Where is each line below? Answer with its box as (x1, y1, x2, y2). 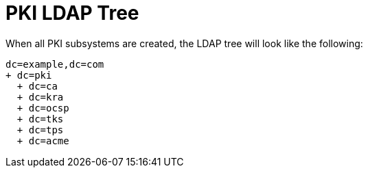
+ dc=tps (16, 124, 64, 135)
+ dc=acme (16, 135, 69, 146)
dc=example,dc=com (5, 58, 104, 70)
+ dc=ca (16, 80, 58, 92)
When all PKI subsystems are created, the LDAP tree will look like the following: (5, 37, 363, 49)
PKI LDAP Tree (5, 1, 139, 25)
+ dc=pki (5, 69, 52, 81)
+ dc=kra (16, 91, 64, 103)
